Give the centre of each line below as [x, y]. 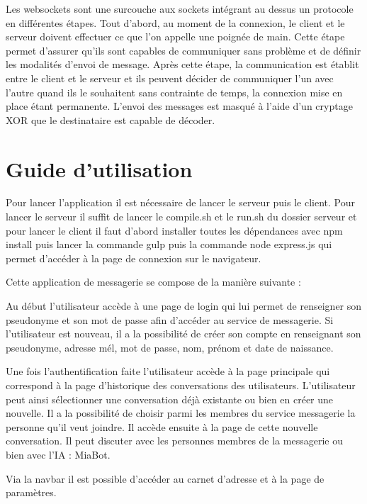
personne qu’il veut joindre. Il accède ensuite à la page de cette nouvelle [162, 426]
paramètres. [31, 492]
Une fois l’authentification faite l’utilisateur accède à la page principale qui [168, 371]
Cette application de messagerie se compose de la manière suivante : [153, 282]
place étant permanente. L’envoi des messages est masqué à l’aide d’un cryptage [179, 106]
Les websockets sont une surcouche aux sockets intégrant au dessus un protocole [180, 9]
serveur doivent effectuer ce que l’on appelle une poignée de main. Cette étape [175, 37]
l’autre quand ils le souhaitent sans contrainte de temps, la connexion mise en [174, 92]
